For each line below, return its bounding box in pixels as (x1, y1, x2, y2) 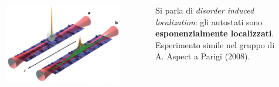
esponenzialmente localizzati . (155, 27, 274, 39)
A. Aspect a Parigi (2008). (155, 50, 250, 62)
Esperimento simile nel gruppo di (155, 38, 275, 51)
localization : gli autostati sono (155, 15, 263, 28)
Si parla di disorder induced (155, 4, 254, 16)
